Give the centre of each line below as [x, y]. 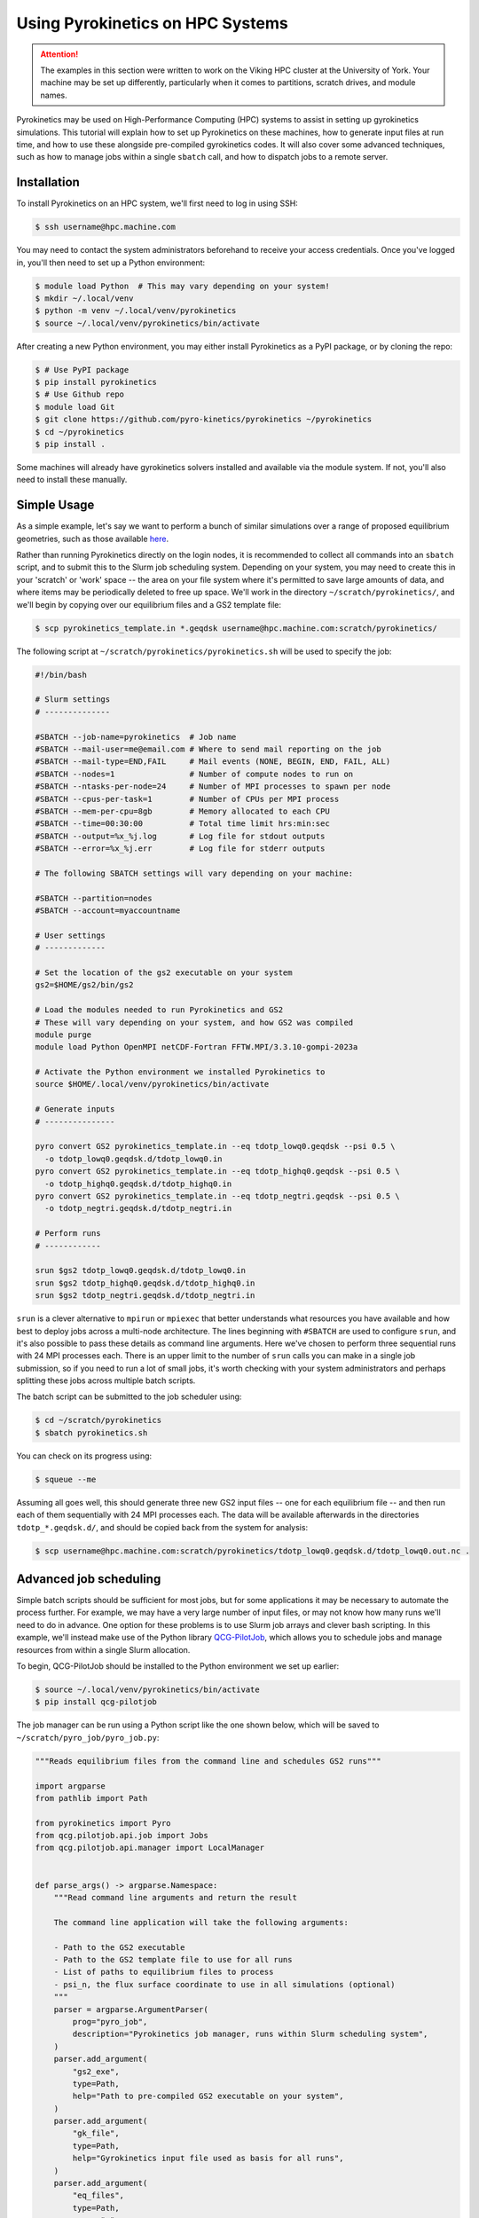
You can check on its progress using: [84, 1456]
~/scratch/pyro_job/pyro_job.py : [88, 1737]
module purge [63, 1034]
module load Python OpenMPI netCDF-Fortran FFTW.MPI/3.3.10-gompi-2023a [196, 1047]
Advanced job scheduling [89, 1579]
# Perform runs [68, 1234]
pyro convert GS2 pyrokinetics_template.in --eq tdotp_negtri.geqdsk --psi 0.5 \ [218, 1196]
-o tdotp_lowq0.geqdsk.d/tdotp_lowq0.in [133, 1159]
